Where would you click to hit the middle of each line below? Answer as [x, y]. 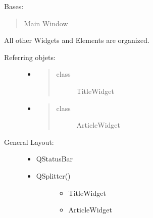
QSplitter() [53, 175]
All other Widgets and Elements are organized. [77, 40]
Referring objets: [30, 57]
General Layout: [29, 142]
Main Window [46, 23]
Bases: [14, 6]
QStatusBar [55, 159]
